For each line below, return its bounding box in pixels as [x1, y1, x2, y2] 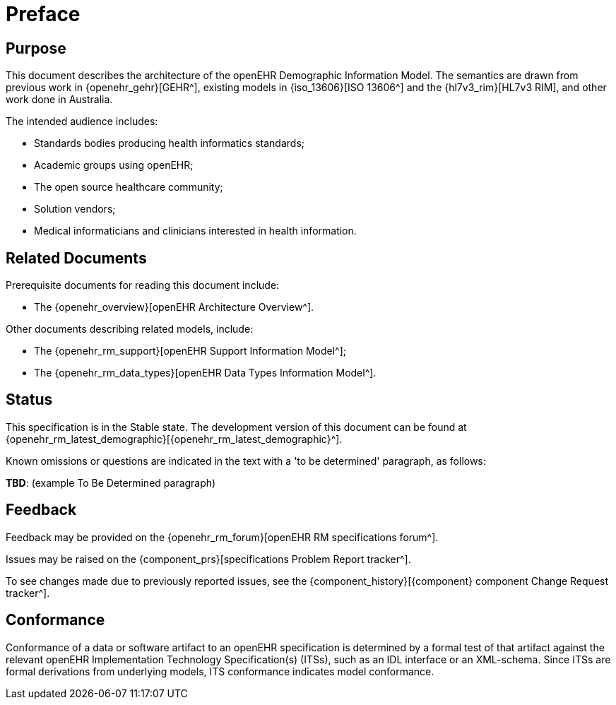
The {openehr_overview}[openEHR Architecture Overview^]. [34, 301, 314, 314]
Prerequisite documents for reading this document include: [6, 279, 280, 292]
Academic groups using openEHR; [34, 159, 194, 172]
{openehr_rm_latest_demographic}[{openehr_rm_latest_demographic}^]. [6, 432, 343, 445]
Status [6, 391, 53, 409]
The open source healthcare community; [34, 181, 223, 194]
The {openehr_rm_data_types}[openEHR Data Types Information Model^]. [34, 367, 377, 379]
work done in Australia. [6, 93, 113, 106]
